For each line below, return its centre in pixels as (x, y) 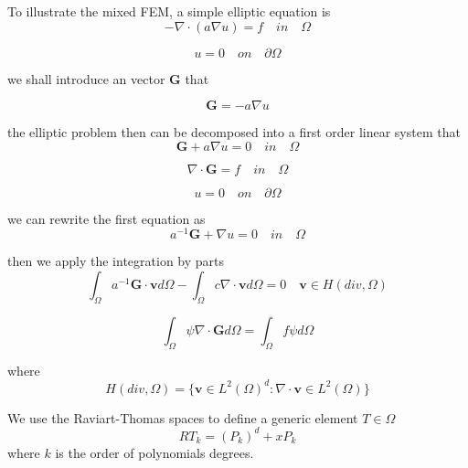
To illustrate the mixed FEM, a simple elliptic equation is (169, 11)
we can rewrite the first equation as (106, 218)
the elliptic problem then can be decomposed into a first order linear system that (234, 132)
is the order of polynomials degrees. (154, 452)
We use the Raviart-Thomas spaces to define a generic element (183, 417)
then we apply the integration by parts (116, 261)
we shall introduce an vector (86, 78)
